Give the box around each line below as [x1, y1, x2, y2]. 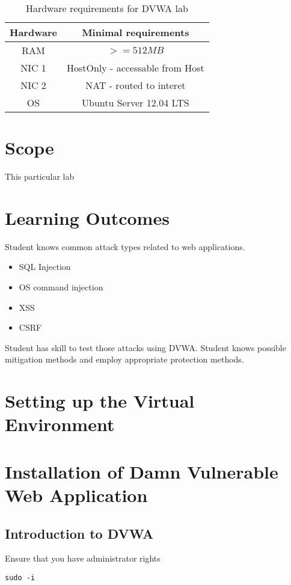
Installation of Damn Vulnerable [5, 459, 278, 483]
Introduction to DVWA [5, 524, 154, 542]
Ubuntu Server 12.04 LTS [82, 96, 189, 109]
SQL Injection [19, 260, 71, 273]
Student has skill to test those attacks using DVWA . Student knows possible [5, 341, 286, 354]
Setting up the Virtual [5, 388, 195, 413]
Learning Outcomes [5, 205, 170, 230]
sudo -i [5, 573, 35, 582]
